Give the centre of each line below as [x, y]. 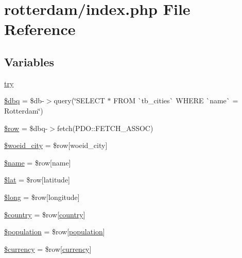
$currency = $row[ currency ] [48, 248]
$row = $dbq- [26, 128]
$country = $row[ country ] [45, 214]
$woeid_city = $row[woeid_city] [56, 145]
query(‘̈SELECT [79, 100]
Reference [40, 29]
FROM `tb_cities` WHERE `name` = [176, 100]
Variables [29, 61]
